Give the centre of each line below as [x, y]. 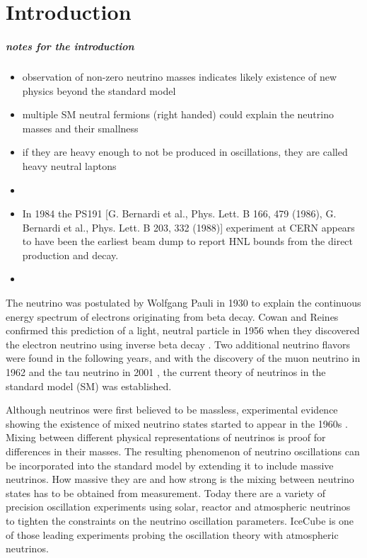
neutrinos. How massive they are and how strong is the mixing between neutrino [180, 479]
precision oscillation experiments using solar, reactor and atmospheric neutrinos [178, 507]
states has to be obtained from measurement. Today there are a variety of [165, 492]
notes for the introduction [70, 46]
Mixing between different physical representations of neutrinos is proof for [166, 437]
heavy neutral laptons [69, 165]
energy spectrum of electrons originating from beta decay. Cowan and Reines [172, 316]
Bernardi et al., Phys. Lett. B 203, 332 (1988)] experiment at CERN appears [188, 227]
